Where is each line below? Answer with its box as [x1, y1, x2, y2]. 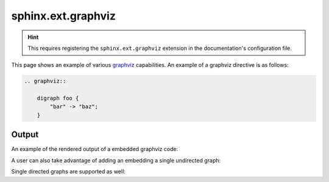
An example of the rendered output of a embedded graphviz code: [11, 145, 179, 153]
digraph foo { [37, 95, 79, 102]
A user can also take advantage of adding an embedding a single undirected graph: [11, 156, 221, 164]
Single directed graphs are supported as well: [11, 168, 126, 175]
